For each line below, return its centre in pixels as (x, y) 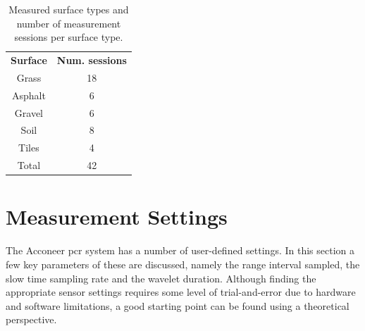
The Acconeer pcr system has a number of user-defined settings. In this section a (180, 250)
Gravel (29, 112)
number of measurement (69, 23)
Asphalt (29, 95)
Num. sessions (92, 60)
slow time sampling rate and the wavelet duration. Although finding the (161, 278)
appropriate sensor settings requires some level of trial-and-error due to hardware (181, 292)
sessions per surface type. (69, 37)
